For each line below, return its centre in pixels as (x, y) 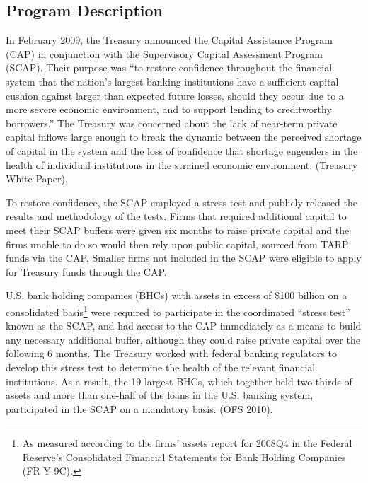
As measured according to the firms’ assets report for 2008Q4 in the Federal (187, 443)
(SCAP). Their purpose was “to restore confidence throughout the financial (169, 68)
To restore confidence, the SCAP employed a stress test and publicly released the (182, 202)
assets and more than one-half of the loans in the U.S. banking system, (160, 395)
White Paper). (37, 179)
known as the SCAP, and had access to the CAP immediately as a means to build (184, 326)
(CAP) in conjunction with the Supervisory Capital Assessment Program (164, 53)
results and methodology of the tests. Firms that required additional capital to (176, 216)
